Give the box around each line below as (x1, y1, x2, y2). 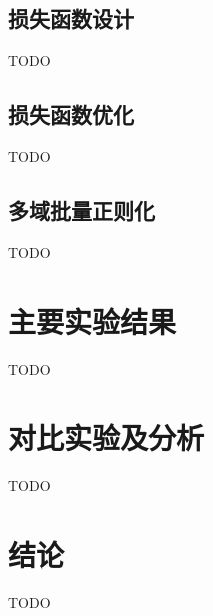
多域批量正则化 (8, 194, 155, 225)
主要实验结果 (8, 300, 177, 341)
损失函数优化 (8, 99, 134, 130)
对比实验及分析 (8, 417, 205, 458)
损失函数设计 (8, 3, 134, 34)
